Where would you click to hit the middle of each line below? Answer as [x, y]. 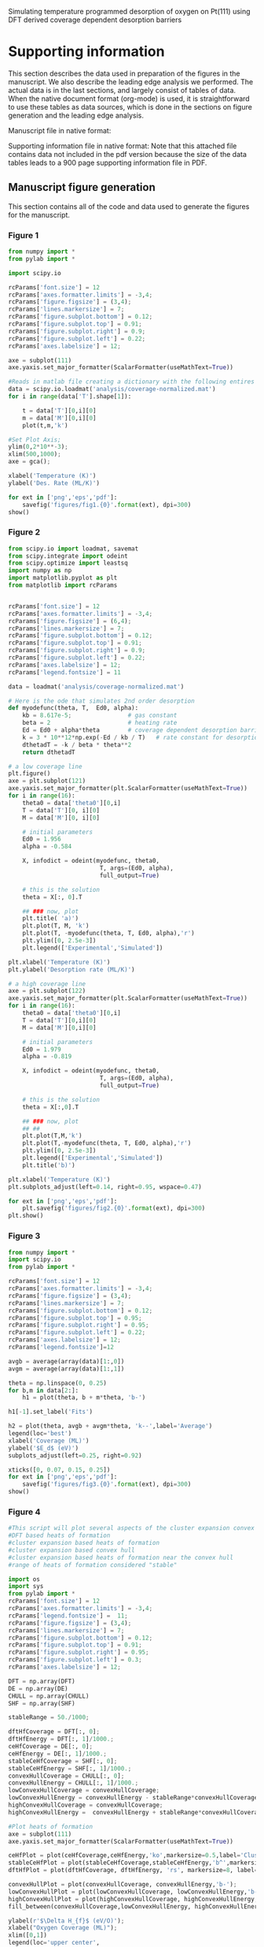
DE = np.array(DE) [38, 1688]
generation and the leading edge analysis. [76, 115]
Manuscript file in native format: [60, 130]
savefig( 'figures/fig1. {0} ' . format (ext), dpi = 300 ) [107, 505]
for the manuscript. [39, 214]
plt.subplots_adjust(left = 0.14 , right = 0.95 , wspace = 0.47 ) [105, 1187]
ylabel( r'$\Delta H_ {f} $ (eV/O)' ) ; [66, 1921]
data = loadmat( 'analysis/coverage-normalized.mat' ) [96, 686]
